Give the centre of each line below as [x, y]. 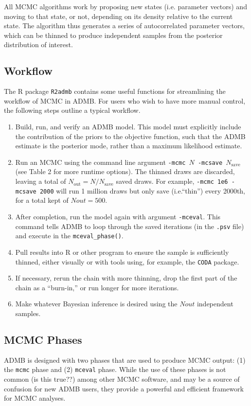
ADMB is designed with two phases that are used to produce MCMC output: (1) [125, 360]
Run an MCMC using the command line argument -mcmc [100, 162]
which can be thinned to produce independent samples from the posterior [113, 35]
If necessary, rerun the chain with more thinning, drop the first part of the [126, 278]
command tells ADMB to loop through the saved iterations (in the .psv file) [130, 226]
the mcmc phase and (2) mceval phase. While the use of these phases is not [115, 369]
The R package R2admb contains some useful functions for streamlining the [115, 91]
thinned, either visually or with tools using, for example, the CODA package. [127, 261]
